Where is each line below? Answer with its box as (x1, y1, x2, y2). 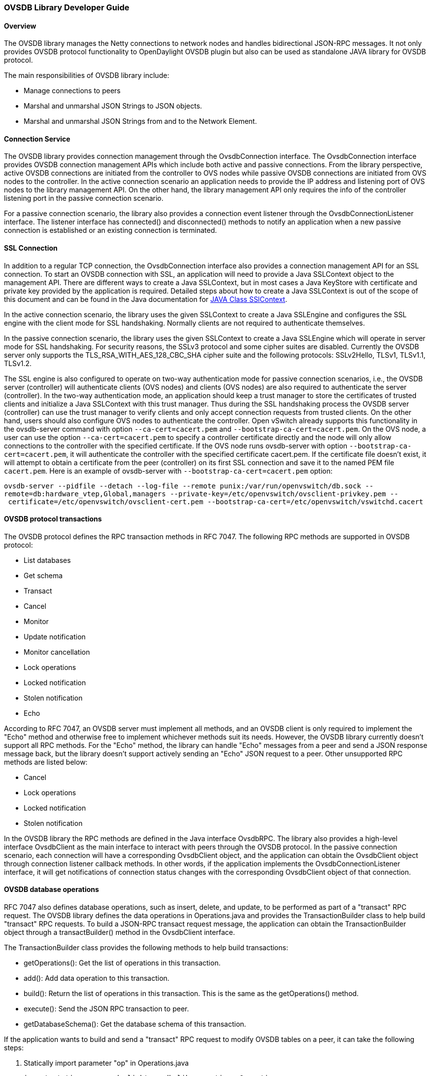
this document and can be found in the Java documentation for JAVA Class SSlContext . (4, 295, 287, 303)
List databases (24, 556, 71, 564)
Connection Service (4, 134, 70, 143)
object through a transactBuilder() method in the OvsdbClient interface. (4, 928, 235, 937)
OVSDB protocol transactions (4, 515, 102, 523)
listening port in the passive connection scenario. (4, 194, 164, 203)
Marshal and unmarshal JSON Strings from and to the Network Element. (24, 117, 257, 126)
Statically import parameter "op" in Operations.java (24, 1059, 189, 1068)
